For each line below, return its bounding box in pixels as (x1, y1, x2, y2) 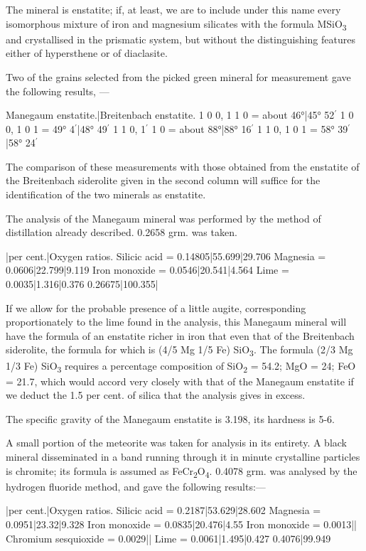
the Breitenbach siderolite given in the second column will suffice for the (6, 173, 321, 188)
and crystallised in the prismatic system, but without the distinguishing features (6, 31, 355, 46)
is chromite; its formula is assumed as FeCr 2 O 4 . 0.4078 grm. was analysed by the (6, 463, 357, 480)
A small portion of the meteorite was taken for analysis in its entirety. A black (6, 435, 348, 450)
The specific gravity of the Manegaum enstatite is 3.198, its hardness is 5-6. (6, 411, 335, 426)
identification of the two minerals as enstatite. (6, 187, 206, 202)
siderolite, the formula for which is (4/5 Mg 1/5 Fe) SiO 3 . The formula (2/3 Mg (6, 342, 353, 359)
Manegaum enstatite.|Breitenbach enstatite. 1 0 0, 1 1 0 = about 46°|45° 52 (6, 107, 335, 122)
